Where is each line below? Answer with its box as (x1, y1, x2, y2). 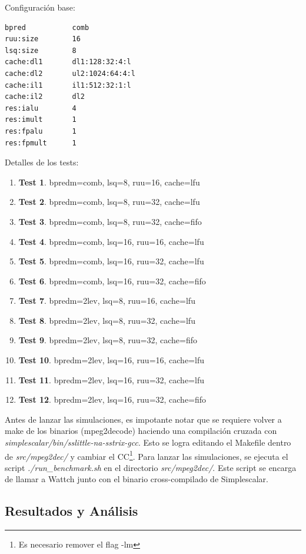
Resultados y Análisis (5, 502, 138, 520)
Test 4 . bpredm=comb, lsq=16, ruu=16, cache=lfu (18, 235, 204, 247)
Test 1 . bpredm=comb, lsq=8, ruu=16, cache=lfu (18, 175, 200, 188)
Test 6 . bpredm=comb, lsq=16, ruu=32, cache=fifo (18, 274, 206, 287)
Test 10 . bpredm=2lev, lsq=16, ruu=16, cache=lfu (18, 354, 204, 366)
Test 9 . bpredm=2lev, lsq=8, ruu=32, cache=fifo (18, 334, 198, 346)
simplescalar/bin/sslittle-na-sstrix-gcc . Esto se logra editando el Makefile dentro (5, 436, 291, 449)
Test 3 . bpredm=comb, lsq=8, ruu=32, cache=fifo (18, 215, 202, 227)
